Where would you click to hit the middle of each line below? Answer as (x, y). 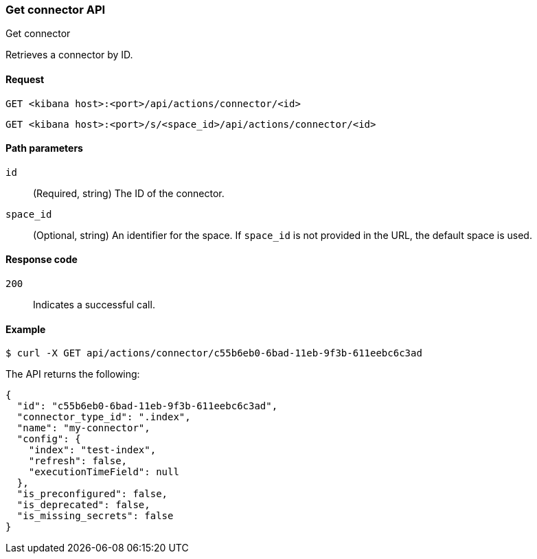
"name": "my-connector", (83, 428)
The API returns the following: (73, 374)
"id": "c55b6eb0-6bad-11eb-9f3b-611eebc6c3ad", (147, 406)
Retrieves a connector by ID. (69, 55)
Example (26, 329)
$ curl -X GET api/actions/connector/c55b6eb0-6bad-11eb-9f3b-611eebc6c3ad (214, 353)
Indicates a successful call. (94, 305)
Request (25, 79)
